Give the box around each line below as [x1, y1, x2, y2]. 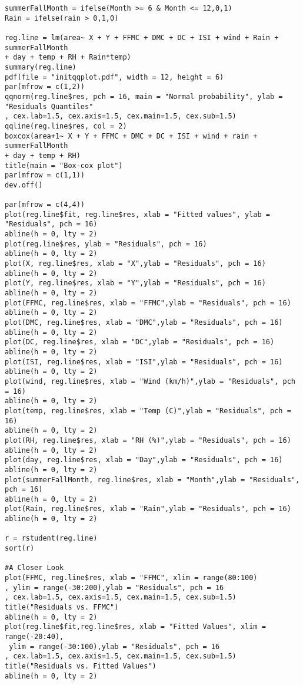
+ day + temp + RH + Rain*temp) [5, 53, 131, 62]
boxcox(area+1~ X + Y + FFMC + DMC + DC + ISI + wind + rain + [5, 131, 258, 140]
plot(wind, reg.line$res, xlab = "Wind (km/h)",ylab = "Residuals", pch [5, 377, 295, 386]
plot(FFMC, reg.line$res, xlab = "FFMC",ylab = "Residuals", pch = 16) [5, 298, 291, 307]
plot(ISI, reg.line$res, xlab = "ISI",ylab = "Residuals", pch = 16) [5, 357, 283, 366]
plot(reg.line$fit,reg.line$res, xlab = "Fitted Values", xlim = [5, 623, 266, 631]
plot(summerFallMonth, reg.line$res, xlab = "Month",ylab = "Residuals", [5, 475, 300, 484]
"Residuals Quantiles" [5, 102, 94, 111]
